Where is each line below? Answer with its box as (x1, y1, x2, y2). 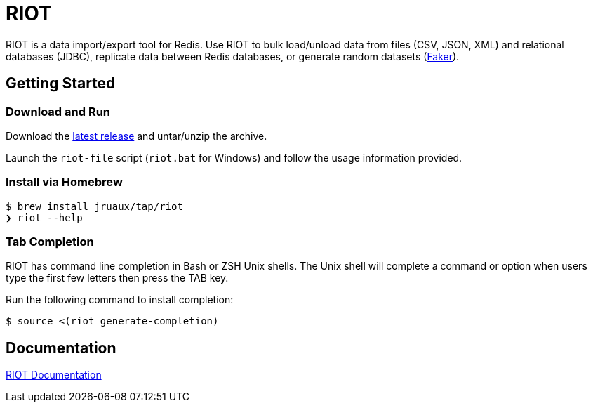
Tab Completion (6, 235, 94, 249)
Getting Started (6, 74, 116, 93)
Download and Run (6, 104, 111, 119)
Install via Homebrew (6, 175, 123, 190)
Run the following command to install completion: (6, 294, 234, 306)
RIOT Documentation (6, 369, 102, 381)
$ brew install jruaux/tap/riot (6, 200, 183, 212)
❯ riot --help (6, 211, 83, 223)
